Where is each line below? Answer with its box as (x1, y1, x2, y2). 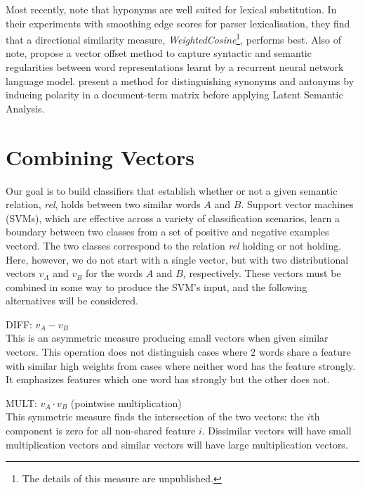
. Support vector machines (241, 197, 354, 212)
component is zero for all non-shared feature (6, 423, 196, 438)
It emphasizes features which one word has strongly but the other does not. (6, 372, 330, 387)
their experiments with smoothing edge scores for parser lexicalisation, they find (6, 15, 350, 30)
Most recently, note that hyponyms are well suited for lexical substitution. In (6, 2, 337, 16)
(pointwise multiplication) (70, 395, 182, 410)
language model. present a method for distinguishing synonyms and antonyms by (6, 73, 354, 88)
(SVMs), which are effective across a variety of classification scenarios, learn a (6, 210, 340, 225)
